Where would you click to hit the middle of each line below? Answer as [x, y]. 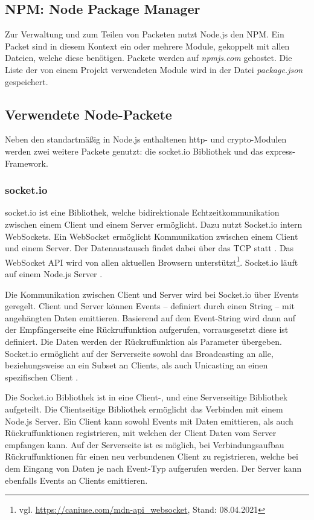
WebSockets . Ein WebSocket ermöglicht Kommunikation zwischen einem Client [152, 236]
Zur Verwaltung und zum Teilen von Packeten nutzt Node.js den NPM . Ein [145, 34]
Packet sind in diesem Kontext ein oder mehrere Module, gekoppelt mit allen [147, 46]
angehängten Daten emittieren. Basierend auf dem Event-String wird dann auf [150, 317]
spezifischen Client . [42, 377]
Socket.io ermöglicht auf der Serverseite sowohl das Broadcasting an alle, [139, 353]
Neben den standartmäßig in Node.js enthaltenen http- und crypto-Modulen [146, 139]
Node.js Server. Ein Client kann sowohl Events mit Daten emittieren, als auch [149, 421]
